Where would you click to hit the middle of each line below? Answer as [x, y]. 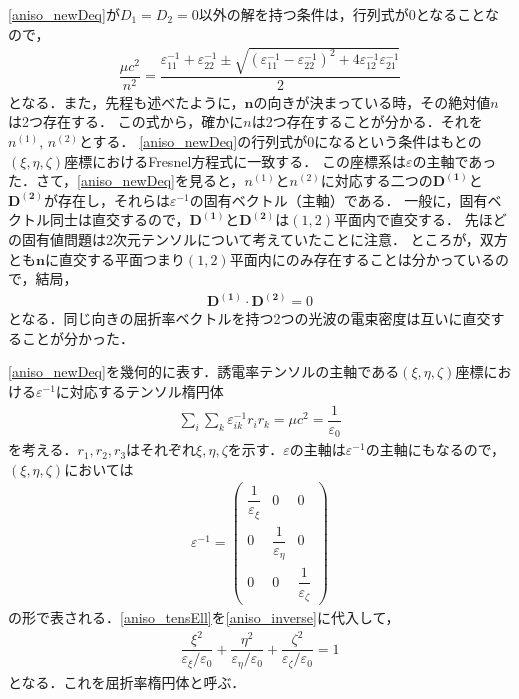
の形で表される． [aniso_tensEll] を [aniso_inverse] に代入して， [204, 617]
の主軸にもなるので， [435, 449]
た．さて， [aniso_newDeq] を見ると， [126, 180]
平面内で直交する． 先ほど [420, 219]
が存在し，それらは [106, 199]
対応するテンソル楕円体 [146, 390]
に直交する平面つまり [114, 258]
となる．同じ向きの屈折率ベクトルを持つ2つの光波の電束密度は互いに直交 [249, 318]
